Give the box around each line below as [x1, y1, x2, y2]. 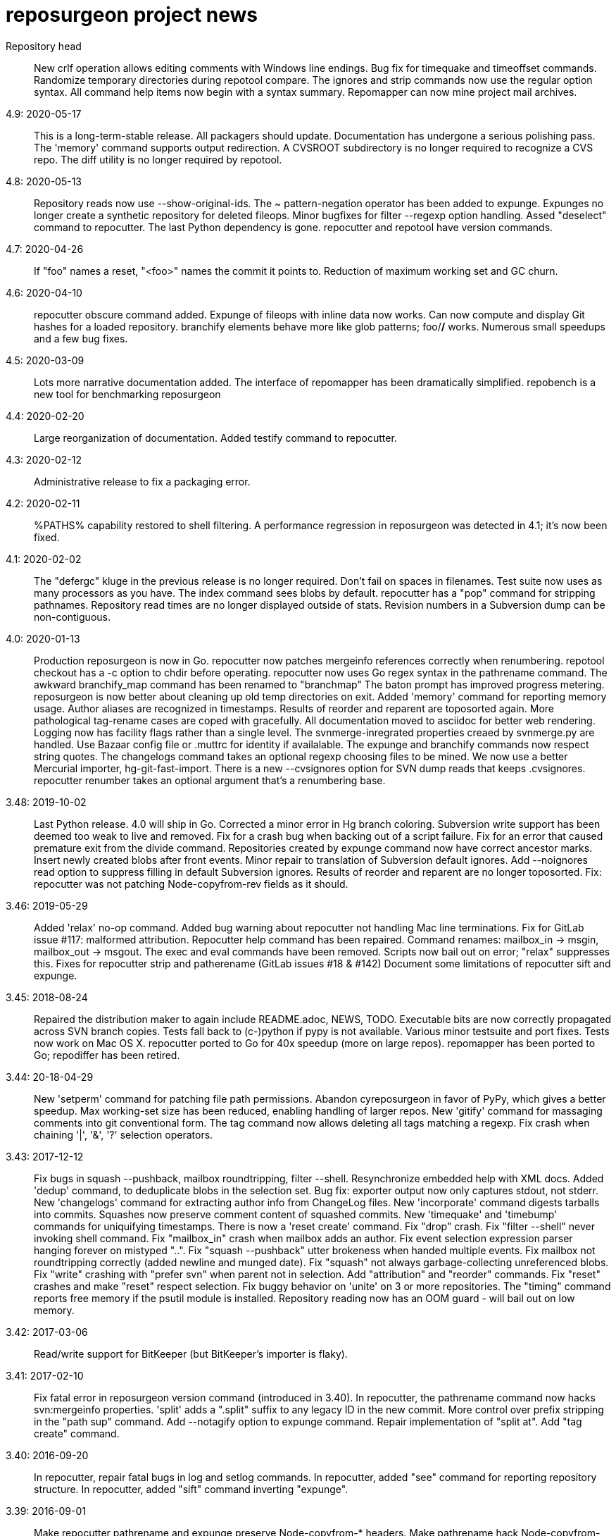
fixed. [34, 531, 60, 543]
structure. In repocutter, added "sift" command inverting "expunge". [34, 1482, 348, 1495]
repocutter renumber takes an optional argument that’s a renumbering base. [34, 774, 386, 786]
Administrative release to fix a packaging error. [34, 475, 251, 488]
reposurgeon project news [6, 3, 258, 27]
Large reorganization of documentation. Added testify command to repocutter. [34, 431, 397, 444]
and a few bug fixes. [34, 332, 128, 345]
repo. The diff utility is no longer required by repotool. [34, 153, 282, 166]
